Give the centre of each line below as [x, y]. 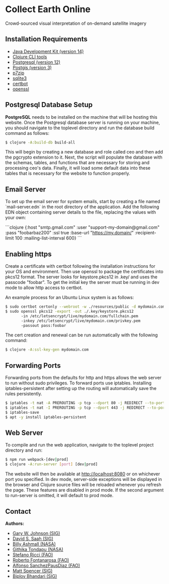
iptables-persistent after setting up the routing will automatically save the [81, 388]
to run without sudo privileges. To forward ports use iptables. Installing [78, 383]
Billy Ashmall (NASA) [34, 544]
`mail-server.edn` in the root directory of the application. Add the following [82, 207]
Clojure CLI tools [30, 57]
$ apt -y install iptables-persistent [46, 417]
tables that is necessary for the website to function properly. [68, 173]
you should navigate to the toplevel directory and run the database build [80, 128]
